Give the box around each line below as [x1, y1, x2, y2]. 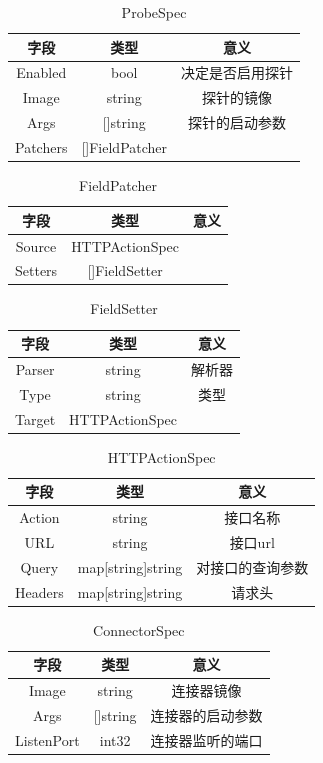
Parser [15, 358, 55, 379]
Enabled [16, 62, 67, 83]
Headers [15, 581, 64, 602]
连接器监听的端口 [150, 729, 263, 750]
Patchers [15, 136, 68, 157]
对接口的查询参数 [196, 556, 309, 577]
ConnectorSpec [93, 619, 185, 640]
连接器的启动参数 [150, 705, 263, 725]
